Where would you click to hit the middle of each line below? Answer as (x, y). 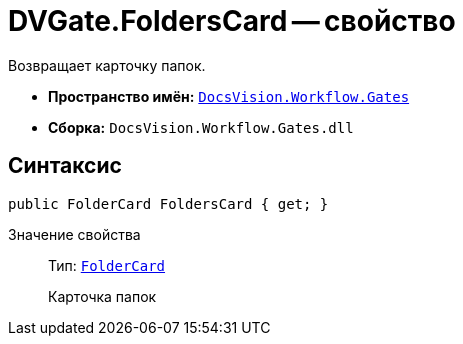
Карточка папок (102, 296)
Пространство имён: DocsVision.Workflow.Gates (229, 96)
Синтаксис (65, 166)
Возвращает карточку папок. (107, 65)
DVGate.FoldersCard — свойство (232, 21)
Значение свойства (74, 234)
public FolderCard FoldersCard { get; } (168, 203)
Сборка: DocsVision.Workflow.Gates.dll (201, 127)
